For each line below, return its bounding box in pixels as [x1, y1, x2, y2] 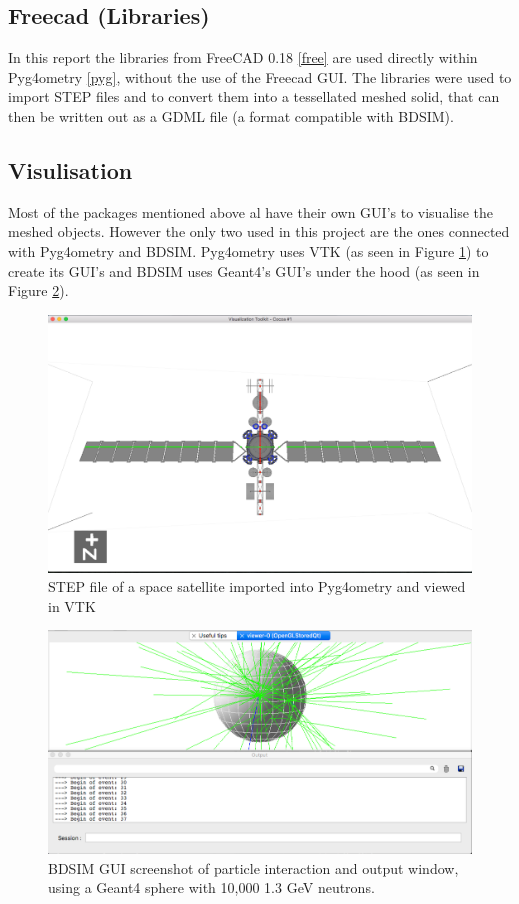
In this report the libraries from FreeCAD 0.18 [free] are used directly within [8, 47, 478, 68]
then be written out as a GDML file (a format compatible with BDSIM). [8, 105, 454, 126]
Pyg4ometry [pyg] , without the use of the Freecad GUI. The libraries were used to [8, 66, 512, 87]
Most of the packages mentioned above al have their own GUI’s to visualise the [8, 201, 494, 222]
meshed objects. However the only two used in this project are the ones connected [8, 221, 510, 242]
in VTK [48, 595, 96, 616]
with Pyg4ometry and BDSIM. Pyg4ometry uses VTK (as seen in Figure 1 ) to [8, 240, 489, 261]
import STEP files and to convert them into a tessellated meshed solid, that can [8, 86, 500, 107]
